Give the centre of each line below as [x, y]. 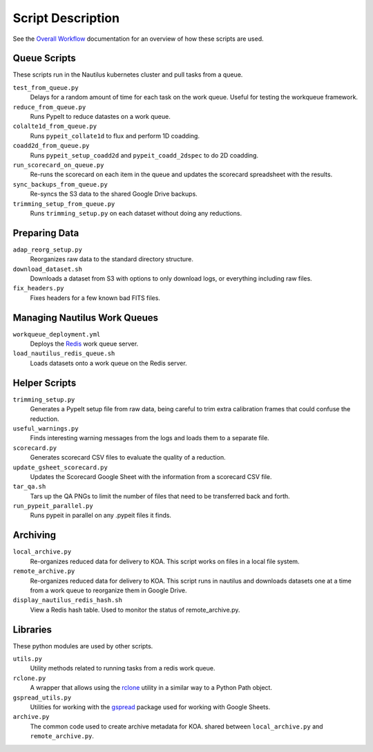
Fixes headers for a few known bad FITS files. [95, 298]
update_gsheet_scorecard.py [60, 467]
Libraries [32, 629]
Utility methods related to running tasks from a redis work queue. [123, 668]
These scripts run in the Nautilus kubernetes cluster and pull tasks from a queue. [128, 75]
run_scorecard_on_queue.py [58, 165]
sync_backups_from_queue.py [60, 184]
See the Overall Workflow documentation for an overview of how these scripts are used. [138, 39]
